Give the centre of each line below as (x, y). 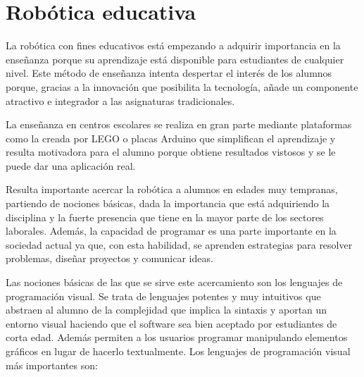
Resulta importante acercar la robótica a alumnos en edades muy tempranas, (172, 189)
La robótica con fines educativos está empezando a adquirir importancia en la (173, 45)
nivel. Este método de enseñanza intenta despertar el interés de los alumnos (169, 73)
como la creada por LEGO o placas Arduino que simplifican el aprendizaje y (171, 138)
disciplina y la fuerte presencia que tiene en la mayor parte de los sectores (165, 217)
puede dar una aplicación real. (71, 165)
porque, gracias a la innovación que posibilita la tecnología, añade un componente (182, 86)
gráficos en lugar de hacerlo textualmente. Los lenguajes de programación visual (178, 351)
